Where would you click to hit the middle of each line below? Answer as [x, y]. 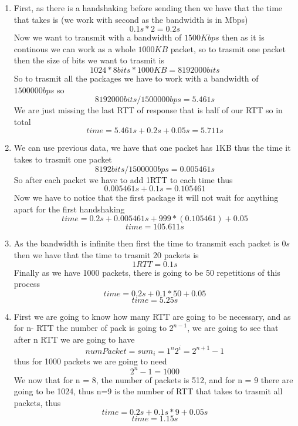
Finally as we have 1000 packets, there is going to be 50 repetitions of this [147, 272]
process [27, 284]
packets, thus [37, 402]
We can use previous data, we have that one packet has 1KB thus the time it [152, 148]
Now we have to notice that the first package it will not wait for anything [146, 197]
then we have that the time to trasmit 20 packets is [106, 254]
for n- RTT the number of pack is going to [90, 328]
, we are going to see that [233, 328]
